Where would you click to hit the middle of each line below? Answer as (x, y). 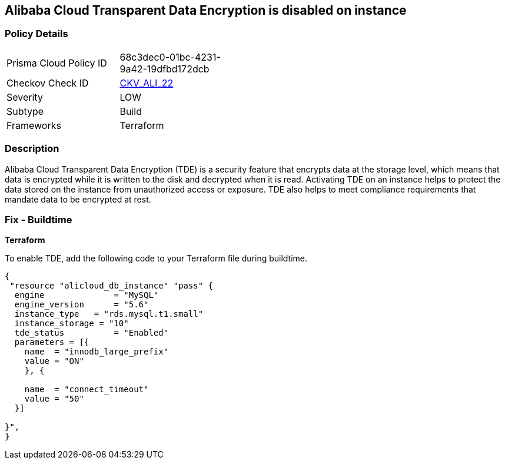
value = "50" (54, 399)
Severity (25, 97)
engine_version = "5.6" (82, 305)
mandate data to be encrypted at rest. (78, 199)
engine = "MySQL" (87, 295)
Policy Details (36, 34)
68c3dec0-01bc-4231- (170, 57)
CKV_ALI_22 (147, 83)
